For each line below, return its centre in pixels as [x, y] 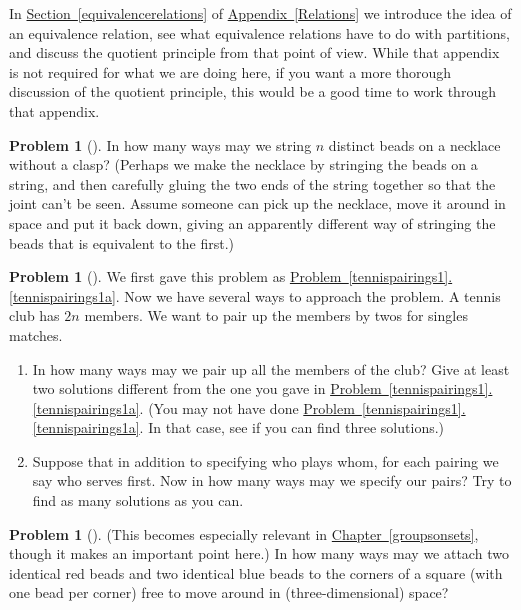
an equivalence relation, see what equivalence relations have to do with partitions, [259, 32]
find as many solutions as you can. [138, 500]
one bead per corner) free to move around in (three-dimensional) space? [229, 592]
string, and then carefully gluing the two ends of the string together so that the [252, 183]
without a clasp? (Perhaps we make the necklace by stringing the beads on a [243, 164]
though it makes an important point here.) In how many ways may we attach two [259, 553]
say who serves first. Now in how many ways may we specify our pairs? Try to [272, 480]
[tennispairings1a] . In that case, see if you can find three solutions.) [238, 427]
